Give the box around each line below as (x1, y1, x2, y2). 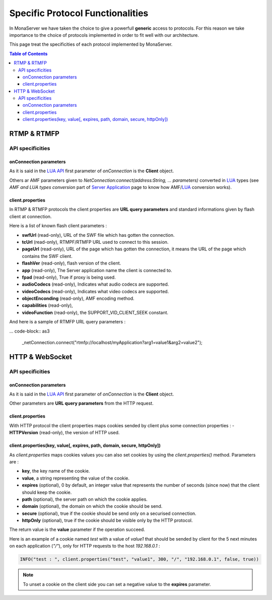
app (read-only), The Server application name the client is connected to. (22, 267, 172, 273)
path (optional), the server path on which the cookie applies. (22, 496, 148, 502)
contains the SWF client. (22, 253, 73, 259)
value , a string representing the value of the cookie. (22, 475, 130, 481)
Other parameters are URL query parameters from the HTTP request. (9, 401, 154, 407)
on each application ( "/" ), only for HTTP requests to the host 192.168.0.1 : (9, 543, 161, 549)
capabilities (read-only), (22, 302, 73, 308)
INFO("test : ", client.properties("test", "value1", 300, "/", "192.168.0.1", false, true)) (20, 557, 259, 562)
